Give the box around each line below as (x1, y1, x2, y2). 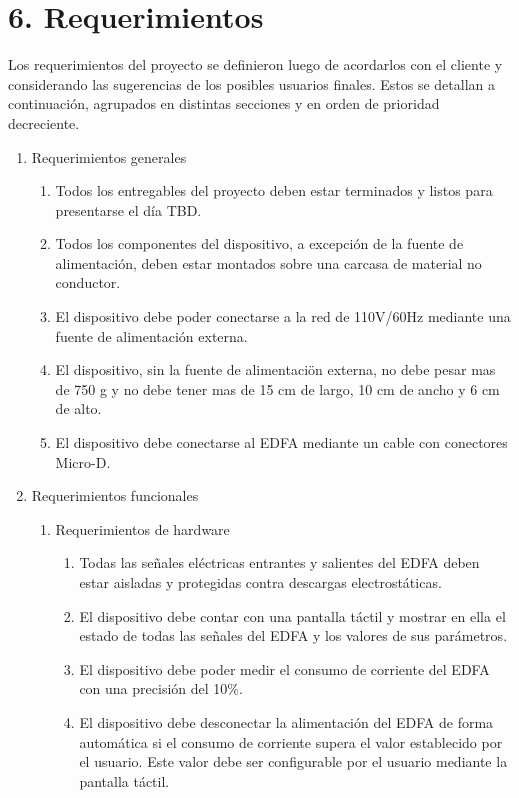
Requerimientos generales (31, 146, 187, 167)
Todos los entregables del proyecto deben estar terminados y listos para (55, 180, 493, 201)
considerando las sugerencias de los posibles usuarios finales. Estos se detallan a (8, 73, 496, 94)
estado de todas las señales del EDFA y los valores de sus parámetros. (79, 625, 508, 646)
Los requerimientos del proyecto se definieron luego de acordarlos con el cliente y (8, 54, 503, 75)
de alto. (55, 398, 102, 419)
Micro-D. (55, 451, 111, 472)
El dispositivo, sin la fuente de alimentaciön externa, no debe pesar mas (55, 359, 496, 380)
